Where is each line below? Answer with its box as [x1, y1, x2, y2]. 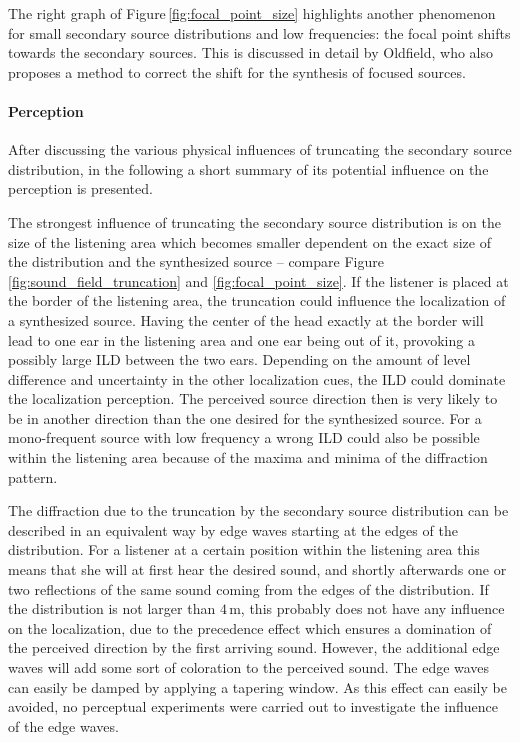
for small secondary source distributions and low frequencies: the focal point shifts [8, 22, 511, 43]
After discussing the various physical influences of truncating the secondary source [8, 139, 512, 160]
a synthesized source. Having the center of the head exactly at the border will [8, 309, 484, 330]
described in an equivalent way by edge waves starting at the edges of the [8, 519, 458, 540]
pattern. [8, 466, 58, 487]
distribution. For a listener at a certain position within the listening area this [8, 539, 480, 560]
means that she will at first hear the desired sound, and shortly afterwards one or [8, 559, 507, 580]
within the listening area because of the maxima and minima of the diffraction [8, 447, 488, 468]
